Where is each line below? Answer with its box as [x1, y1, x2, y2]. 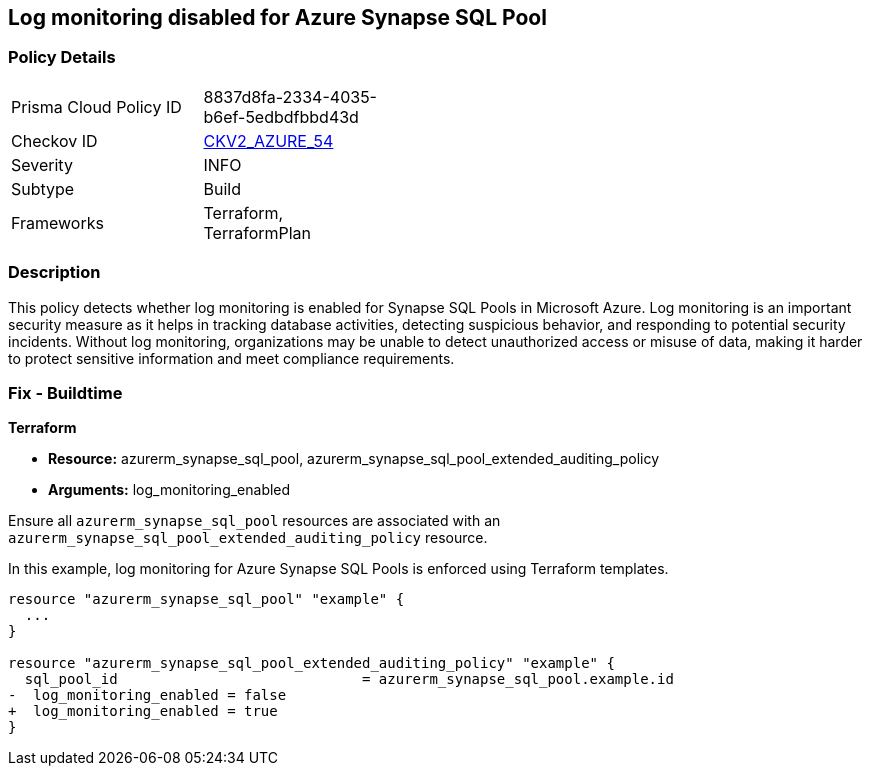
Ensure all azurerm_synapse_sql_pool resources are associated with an [8, 512, 501, 530]
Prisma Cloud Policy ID [11, 96, 182, 117]
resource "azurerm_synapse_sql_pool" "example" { [8, 591, 405, 608]
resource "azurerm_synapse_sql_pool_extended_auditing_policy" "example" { [8, 655, 615, 672]
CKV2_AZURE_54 [203, 130, 334, 151]
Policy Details [8, 47, 116, 68]
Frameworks [11, 212, 104, 233]
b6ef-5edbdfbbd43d [203, 106, 359, 127]
